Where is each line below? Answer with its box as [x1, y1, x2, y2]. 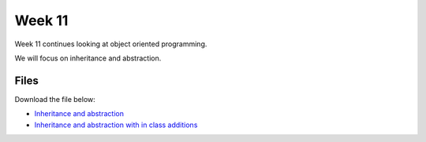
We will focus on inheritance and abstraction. [14, 53, 162, 63]
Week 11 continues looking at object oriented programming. [14, 39, 207, 49]
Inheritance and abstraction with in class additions [34, 120, 198, 129]
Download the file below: [14, 94, 96, 104]
